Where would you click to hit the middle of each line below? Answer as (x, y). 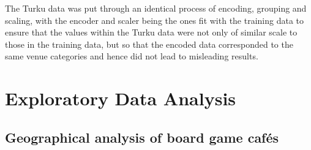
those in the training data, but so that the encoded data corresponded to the (149, 44)
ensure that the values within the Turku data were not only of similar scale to (151, 32)
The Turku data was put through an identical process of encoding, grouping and (156, 8)
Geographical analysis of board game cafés (142, 137)
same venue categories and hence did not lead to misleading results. (132, 56)
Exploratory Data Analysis (121, 98)
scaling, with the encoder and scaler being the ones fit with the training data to (155, 20)
